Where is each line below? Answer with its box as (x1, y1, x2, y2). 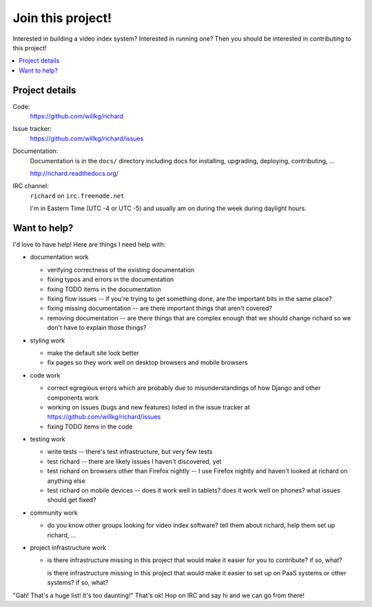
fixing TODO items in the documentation (47, 285, 161, 293)
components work (47, 393, 99, 402)
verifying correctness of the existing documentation (47, 265, 195, 274)
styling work (30, 336, 65, 344)
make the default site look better (47, 349, 139, 357)
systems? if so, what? (47, 579, 109, 587)
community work (30, 508, 79, 517)
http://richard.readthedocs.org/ (30, 169, 119, 177)
